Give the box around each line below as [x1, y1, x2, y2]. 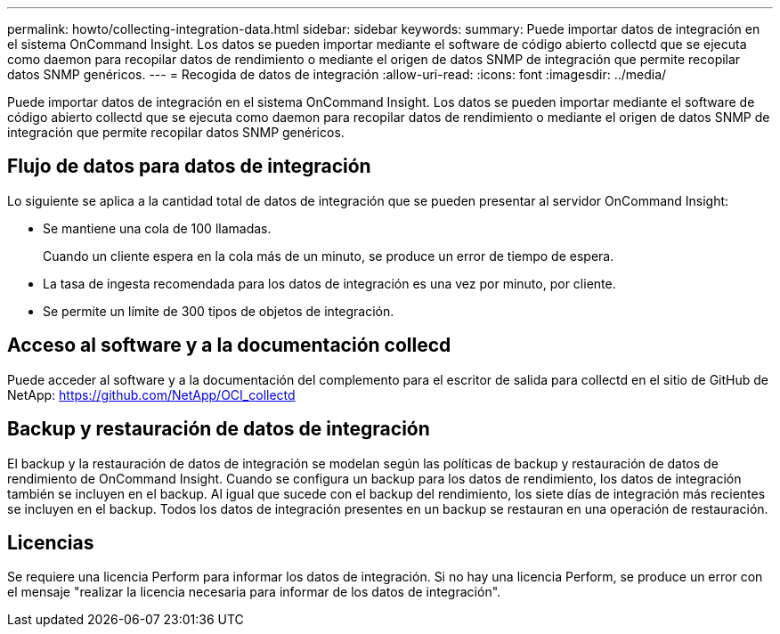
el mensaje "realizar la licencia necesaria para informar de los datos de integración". [7, 584, 501, 600]
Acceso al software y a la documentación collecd [7, 334, 451, 357]
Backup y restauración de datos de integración [7, 418, 430, 441]
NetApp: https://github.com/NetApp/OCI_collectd [7, 386, 296, 402]
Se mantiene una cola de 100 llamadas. [43, 220, 272, 236]
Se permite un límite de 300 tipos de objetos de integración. [43, 303, 394, 319]
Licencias [7, 531, 94, 554]
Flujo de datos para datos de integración [7, 155, 371, 178]
